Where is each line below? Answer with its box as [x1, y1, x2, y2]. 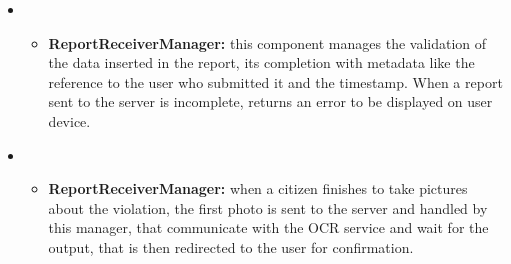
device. [48, 110, 91, 131]
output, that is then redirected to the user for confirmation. [48, 236, 414, 257]
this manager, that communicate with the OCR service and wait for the [48, 217, 489, 238]
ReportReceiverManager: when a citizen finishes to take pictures [48, 178, 468, 199]
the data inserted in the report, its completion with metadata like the [48, 52, 475, 73]
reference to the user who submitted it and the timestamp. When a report [48, 71, 503, 92]
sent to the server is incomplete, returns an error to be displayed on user [48, 91, 493, 112]
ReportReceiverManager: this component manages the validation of [48, 32, 487, 53]
